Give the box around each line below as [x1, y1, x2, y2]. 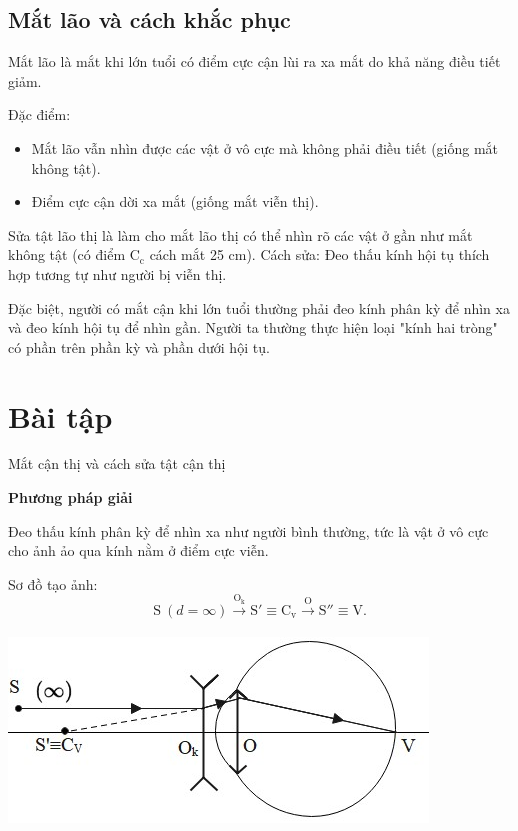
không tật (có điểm [8, 244, 126, 265]
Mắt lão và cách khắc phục [8, 4, 291, 35]
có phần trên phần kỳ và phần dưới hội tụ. [8, 336, 270, 357]
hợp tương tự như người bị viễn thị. [8, 263, 227, 284]
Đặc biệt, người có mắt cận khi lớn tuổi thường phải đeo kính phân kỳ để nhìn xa [8, 297, 510, 318]
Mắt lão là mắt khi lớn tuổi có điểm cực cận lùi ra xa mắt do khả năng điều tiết [8, 51, 501, 72]
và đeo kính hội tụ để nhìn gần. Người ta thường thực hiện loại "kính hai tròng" [8, 317, 498, 338]
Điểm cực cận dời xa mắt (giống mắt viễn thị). [31, 191, 319, 212]
